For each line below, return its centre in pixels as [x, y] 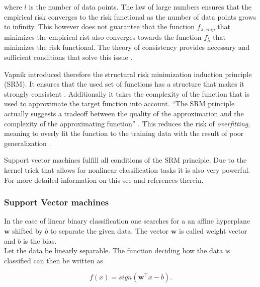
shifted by [27, 230]
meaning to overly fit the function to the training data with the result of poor [124, 133]
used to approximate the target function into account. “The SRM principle [119, 103]
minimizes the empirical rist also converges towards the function [103, 37]
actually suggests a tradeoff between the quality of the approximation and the [124, 113]
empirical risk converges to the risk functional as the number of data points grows [130, 16]
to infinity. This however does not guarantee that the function [100, 26]
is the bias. [40, 240]
